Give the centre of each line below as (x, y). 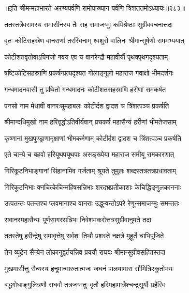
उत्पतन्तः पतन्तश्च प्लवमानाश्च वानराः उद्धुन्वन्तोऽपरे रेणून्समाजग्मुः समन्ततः (92, 203)
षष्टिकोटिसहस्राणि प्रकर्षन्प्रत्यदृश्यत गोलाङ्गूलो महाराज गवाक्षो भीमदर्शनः (89, 73)
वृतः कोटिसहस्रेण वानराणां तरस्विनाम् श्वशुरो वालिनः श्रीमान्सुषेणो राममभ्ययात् (94, 40)
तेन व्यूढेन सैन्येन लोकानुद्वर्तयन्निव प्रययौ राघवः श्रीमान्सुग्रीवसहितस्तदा (85, 252)
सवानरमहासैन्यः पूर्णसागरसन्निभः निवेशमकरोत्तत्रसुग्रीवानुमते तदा (78, 219)
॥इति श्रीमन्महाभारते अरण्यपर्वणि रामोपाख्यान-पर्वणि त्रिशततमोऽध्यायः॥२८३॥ (95, 8)
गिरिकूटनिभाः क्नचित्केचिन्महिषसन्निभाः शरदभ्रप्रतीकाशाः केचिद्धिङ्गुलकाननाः (93, 187)
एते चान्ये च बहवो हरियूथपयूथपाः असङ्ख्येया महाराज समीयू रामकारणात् (89, 154)
